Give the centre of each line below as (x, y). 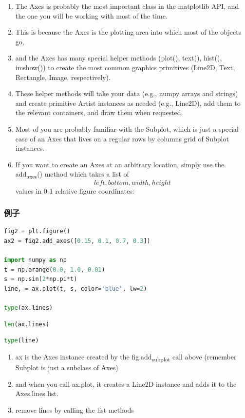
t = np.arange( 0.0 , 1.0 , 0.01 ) (55, 269)
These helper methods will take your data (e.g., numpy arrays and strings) (127, 93)
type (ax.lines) (28, 308)
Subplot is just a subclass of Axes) (67, 367)
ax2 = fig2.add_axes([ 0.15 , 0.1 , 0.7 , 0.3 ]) (77, 241)
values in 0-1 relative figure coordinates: (75, 191)
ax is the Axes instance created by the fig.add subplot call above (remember (126, 357)
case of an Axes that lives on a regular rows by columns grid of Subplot (122, 138)
